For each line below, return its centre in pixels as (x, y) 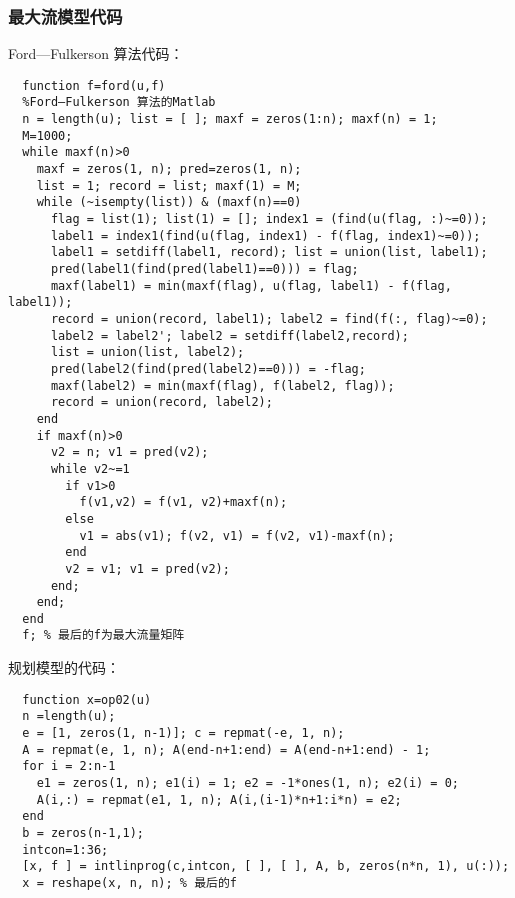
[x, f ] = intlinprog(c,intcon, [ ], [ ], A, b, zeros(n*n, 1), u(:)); (266, 866)
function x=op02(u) (87, 699)
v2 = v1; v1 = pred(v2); (147, 568)
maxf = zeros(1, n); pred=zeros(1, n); (169, 169)
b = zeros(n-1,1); (83, 832)
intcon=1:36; (65, 849)
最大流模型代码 (65, 15)
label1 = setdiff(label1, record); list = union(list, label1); (269, 252)
